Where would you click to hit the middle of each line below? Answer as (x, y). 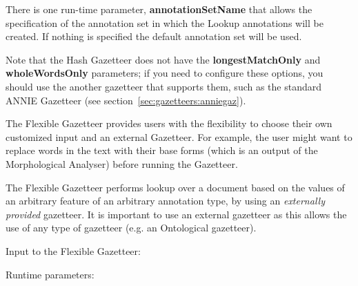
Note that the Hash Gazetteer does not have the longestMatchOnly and (163, 59)
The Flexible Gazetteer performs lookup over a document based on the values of (175, 187)
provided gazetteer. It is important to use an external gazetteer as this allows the (176, 214)
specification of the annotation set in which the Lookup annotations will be (165, 22)
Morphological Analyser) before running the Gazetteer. (122, 163)
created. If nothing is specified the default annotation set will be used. (154, 36)
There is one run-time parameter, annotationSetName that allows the (159, 9)
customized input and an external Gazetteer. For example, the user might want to (179, 136)
